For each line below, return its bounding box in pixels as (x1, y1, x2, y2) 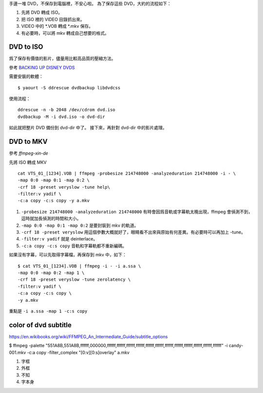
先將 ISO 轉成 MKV (9, 159, 47, 165)
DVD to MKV (9, 138, 48, 146)
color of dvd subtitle (9, 321, 72, 329)
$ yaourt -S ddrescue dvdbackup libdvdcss (18, 85, 121, 90)
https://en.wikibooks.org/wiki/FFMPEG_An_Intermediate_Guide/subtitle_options (9, 334, 168, 339)
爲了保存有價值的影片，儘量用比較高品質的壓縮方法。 (9, 56, 116, 61)
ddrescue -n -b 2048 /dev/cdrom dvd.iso (18, 107, 115, 113)
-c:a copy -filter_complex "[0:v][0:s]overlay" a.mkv (27, 349, 130, 355)
